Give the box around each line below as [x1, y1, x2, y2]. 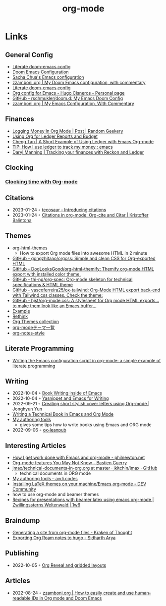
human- [135, 590, 151, 596]
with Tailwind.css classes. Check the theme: [12, 292, 103, 298]
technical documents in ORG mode [19, 470, 91, 476]
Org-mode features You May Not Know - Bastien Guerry [12, 460, 127, 466]
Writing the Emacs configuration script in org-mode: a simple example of [12, 357, 161, 363]
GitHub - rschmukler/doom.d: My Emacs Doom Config [12, 95, 123, 101]
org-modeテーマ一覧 [12, 324, 55, 330]
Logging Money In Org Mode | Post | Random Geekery [12, 128, 123, 134]
